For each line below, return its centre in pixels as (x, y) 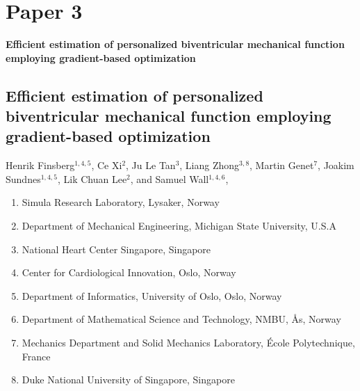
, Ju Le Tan (151, 165)
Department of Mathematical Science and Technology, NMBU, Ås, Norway (181, 319)
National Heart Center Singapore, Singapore (116, 249)
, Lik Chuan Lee (92, 178)
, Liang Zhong (210, 165)
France (36, 356)
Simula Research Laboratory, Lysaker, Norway (121, 202)
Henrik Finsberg (40, 165)
